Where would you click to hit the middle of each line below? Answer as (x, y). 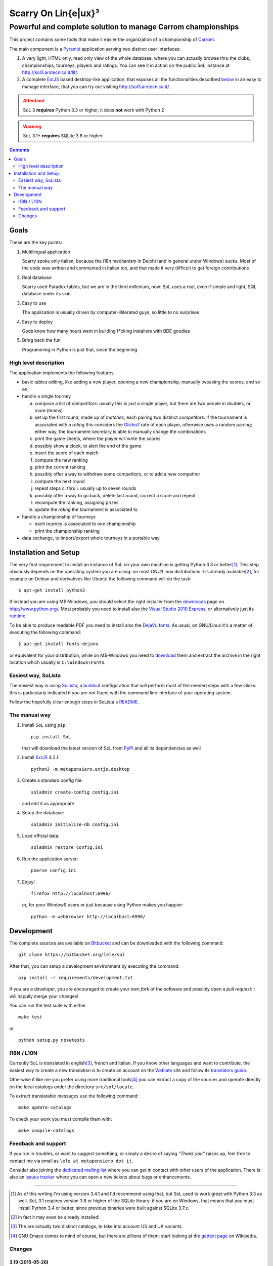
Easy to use (34, 303)
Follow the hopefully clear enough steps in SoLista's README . (74, 702)
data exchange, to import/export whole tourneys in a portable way (91, 538)
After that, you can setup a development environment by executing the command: (94, 966)
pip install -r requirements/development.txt (76, 978)
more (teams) (49, 410)
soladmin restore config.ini (67, 847)
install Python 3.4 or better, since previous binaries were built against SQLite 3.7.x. (104, 1208)
